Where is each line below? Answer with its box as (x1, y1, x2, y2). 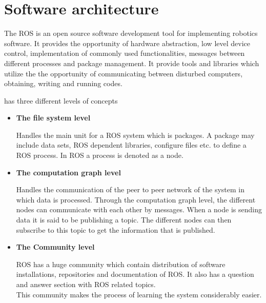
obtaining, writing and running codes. (4, 78, 122, 89)
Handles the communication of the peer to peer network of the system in (16, 184, 244, 195)
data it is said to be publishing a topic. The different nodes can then (16, 214, 232, 225)
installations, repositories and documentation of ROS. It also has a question (16, 269, 254, 279)
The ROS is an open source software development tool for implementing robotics (4, 28, 258, 38)
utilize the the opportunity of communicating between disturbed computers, (4, 68, 243, 78)
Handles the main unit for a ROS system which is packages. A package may (16, 129, 255, 140)
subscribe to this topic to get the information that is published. (16, 224, 215, 235)
